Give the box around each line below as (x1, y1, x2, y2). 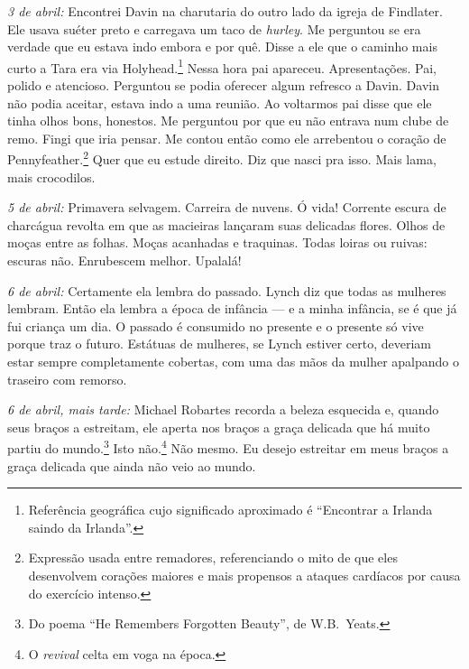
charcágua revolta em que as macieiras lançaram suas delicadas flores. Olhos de (7, 215, 446, 234)
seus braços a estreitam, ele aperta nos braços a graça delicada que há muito (7, 417, 430, 436)
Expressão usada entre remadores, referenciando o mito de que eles (28, 548, 398, 567)
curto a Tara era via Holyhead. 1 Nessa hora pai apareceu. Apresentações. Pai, (7, 55, 437, 77)
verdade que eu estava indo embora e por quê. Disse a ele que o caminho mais (7, 37, 437, 56)
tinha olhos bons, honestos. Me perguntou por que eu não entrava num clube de (7, 111, 449, 130)
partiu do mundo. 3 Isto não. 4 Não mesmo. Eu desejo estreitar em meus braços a (7, 436, 449, 458)
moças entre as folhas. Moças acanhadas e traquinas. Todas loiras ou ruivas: (7, 233, 428, 252)
